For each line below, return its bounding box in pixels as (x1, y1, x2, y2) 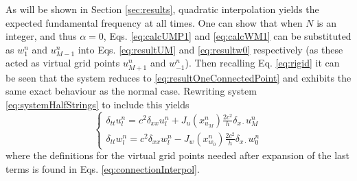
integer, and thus (5, 29, 77, 43)
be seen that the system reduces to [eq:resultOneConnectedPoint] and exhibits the (5, 70, 352, 84)
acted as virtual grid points (5, 56, 120, 70)
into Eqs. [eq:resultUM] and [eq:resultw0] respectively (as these (78, 42, 343, 56)
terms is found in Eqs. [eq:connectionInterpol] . (5, 161, 200, 176)
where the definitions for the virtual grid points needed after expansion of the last (5, 148, 350, 162)
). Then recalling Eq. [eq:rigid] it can (185, 56, 340, 70)
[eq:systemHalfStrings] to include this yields (5, 97, 189, 111)
